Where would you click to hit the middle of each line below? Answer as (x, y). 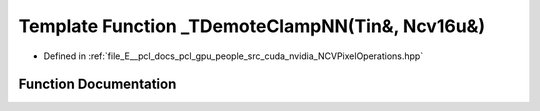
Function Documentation (97, 84)
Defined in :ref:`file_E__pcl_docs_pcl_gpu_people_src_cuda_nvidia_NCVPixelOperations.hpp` (233, 56)
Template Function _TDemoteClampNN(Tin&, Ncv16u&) (251, 26)
